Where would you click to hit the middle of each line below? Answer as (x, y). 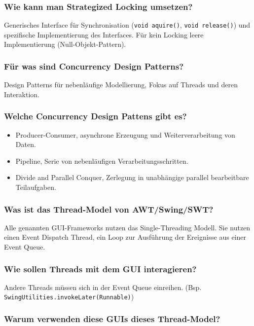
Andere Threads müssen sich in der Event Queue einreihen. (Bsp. (103, 287)
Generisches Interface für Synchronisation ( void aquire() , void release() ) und (127, 25)
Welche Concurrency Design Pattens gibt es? (95, 116)
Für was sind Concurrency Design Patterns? (94, 66)
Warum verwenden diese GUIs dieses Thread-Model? (112, 319)
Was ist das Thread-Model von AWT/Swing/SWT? (109, 209)
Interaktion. (22, 94)
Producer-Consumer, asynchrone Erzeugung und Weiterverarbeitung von (125, 134)
